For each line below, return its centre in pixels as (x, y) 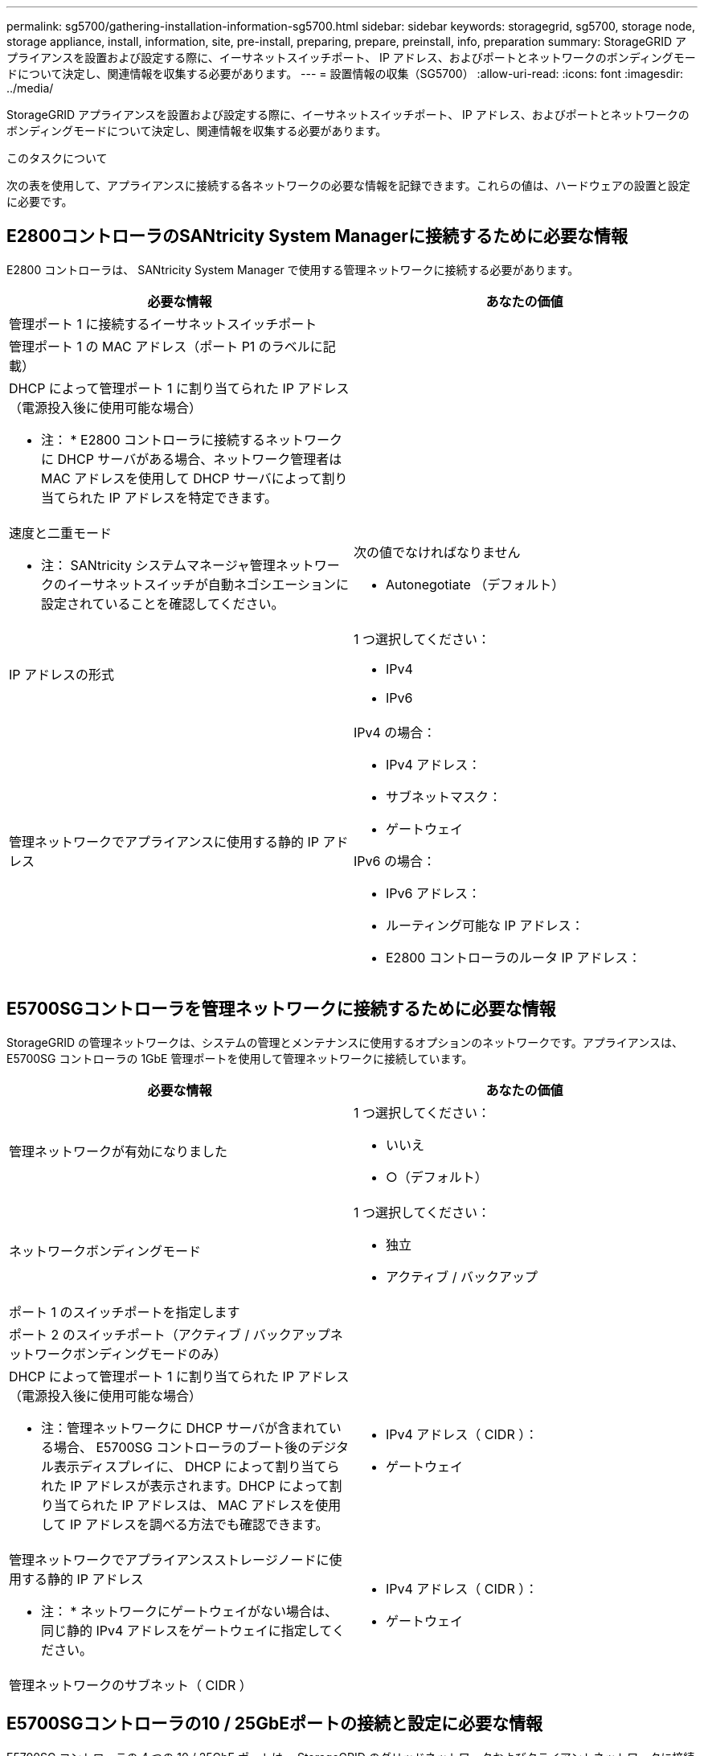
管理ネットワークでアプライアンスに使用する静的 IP (164, 841)
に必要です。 (40, 201)
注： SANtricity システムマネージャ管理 (158, 565)
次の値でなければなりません (437, 552)
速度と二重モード (61, 533)
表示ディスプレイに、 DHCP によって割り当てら (197, 1466)
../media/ (30, 88)
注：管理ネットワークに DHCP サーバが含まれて (185, 1428)
